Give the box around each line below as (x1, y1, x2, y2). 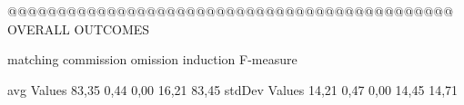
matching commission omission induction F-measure (7, 50, 298, 69)
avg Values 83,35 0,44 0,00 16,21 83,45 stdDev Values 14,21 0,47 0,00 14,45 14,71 (7, 80, 459, 99)
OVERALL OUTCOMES (7, 19, 150, 38)
